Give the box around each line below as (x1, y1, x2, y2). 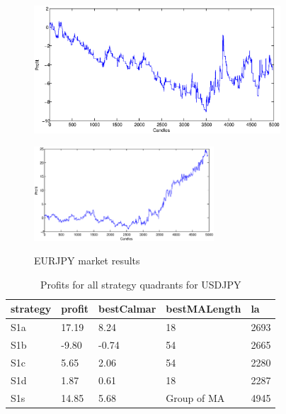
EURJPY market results (34, 253, 140, 268)
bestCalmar (98, 301, 156, 316)
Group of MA (166, 390, 225, 405)
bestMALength (166, 301, 241, 316)
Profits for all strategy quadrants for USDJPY (40, 276, 241, 291)
